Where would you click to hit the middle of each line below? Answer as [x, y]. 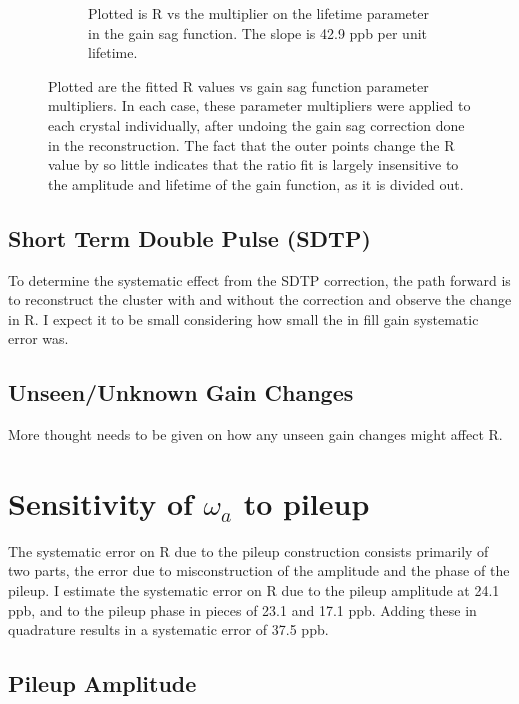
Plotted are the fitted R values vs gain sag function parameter [238, 85]
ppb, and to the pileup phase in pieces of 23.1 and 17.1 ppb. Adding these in [242, 609]
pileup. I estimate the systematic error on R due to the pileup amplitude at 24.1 [254, 590]
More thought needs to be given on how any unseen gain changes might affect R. [255, 434]
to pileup [306, 502]
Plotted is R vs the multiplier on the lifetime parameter [258, 13]
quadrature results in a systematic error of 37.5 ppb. [168, 629]
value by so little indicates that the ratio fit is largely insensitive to [253, 164]
